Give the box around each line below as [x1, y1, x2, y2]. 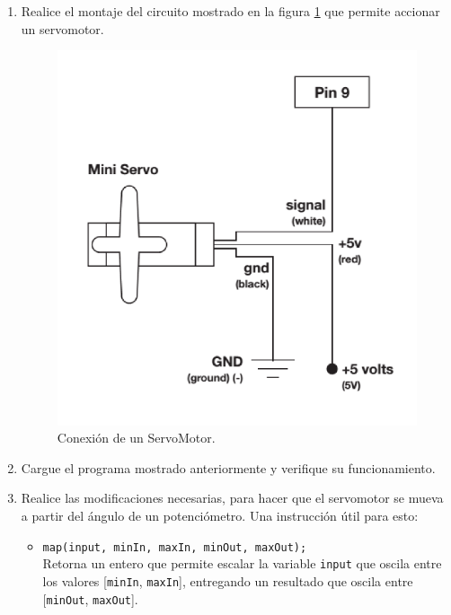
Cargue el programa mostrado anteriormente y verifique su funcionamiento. [21, 458, 436, 477]
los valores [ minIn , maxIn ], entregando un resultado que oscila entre [42, 571, 413, 590]
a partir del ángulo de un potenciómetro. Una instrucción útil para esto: [21, 506, 419, 525]
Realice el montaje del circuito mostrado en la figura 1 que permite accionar [21, 2, 440, 20]
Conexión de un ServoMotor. [57, 428, 216, 447]
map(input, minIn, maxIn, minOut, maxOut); [42, 540, 307, 554]
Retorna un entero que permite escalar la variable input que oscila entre [42, 554, 442, 573]
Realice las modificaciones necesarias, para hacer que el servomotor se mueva [21, 488, 444, 507]
